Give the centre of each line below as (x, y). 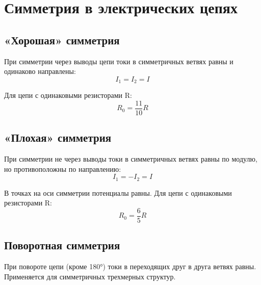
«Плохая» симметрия (58, 137)
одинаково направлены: (40, 71)
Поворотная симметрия (62, 245)
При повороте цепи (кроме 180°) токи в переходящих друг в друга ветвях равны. (130, 266)
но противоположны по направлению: (63, 169)
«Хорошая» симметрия (62, 40)
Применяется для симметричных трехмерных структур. (90, 276)
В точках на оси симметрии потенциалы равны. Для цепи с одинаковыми (118, 192)
